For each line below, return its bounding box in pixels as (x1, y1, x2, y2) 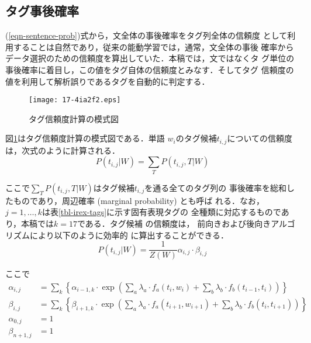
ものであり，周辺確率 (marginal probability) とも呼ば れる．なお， (13, 194, 265, 206)
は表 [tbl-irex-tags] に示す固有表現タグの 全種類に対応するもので (42, 206, 281, 218)
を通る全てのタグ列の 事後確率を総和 (144, 181, 286, 193)
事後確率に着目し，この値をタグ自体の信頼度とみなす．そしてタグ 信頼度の (5, 63, 294, 75)
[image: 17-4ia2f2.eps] (29, 96, 121, 105)
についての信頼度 (227, 132, 292, 144)
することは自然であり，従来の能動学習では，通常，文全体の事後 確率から (13, 40, 294, 53)
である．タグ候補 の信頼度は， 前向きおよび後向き (77, 217, 271, 229)
